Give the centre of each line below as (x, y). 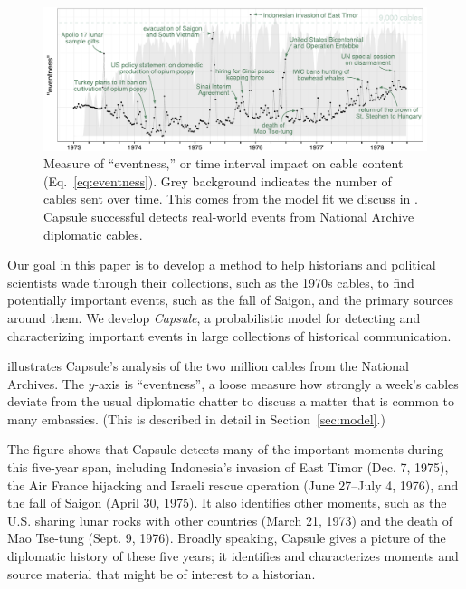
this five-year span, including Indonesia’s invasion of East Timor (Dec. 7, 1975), (228, 467)
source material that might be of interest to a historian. (162, 573)
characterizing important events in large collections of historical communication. (229, 335)
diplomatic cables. (93, 234)
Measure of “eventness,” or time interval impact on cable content (223, 163)
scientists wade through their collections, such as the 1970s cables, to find (211, 282)
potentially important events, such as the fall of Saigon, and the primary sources (230, 300)
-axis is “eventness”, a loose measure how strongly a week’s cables (276, 383)
